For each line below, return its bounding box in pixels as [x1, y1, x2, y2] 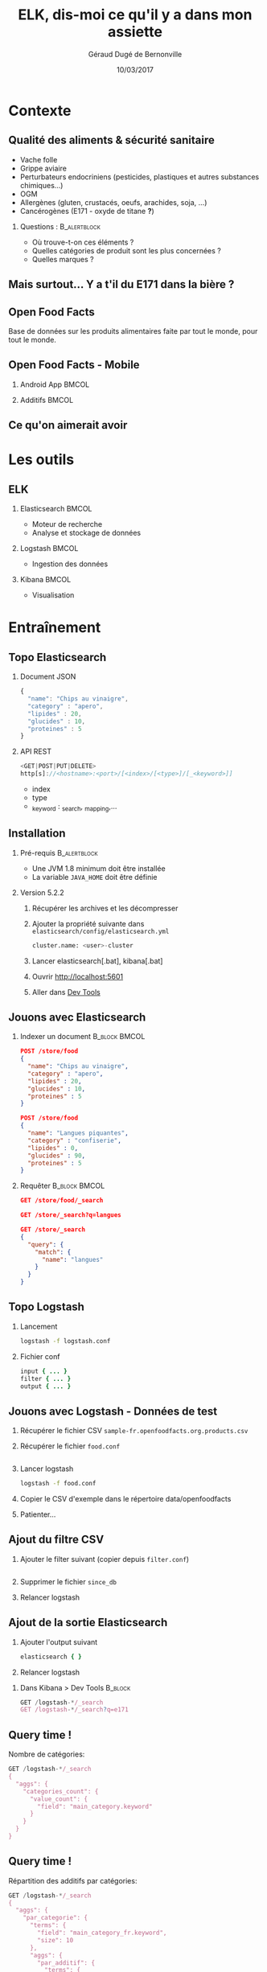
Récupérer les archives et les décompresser [31, 903, 179, 913]
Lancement [19, 1321, 58, 1331]
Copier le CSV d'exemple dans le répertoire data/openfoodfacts [19, 1494, 232, 1504]
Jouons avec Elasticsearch [8, 1010, 146, 1024]
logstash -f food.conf [19, 1480, 97, 1488]
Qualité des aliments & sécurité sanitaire [8, 134, 216, 147]
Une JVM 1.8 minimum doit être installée [31, 863, 166, 873]
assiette [107, 23, 163, 41]
